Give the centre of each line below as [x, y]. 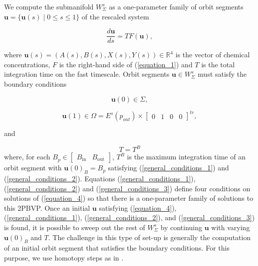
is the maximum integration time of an [186, 157]
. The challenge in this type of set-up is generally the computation [149, 237]
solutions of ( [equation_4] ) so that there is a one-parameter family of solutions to [129, 198]
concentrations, [27, 64]
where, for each [27, 157]
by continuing [181, 227]
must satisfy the [222, 74]
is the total [218, 64]
